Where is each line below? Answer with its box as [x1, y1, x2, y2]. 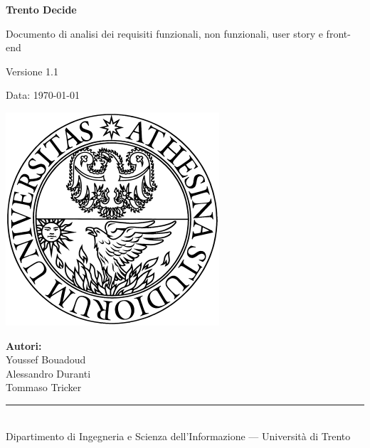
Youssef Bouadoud [6, 352, 86, 367]
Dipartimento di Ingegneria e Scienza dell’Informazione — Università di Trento [6, 428, 351, 443]
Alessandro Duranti [6, 366, 91, 380]
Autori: [6, 338, 42, 353]
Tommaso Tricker [6, 380, 82, 395]
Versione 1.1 [6, 63, 59, 78]
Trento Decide [6, 2, 77, 16]
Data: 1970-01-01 [6, 87, 80, 102]
